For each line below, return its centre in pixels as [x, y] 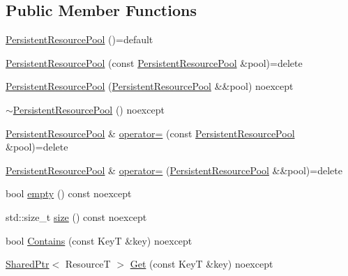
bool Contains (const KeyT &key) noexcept [99, 240]
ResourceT [88, 264]
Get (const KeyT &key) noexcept [202, 264]
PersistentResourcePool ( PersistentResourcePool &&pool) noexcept [150, 86]
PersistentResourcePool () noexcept [89, 109]
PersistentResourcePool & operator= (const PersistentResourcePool [150, 133]
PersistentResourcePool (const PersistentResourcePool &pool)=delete [154, 62]
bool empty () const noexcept [69, 193]
